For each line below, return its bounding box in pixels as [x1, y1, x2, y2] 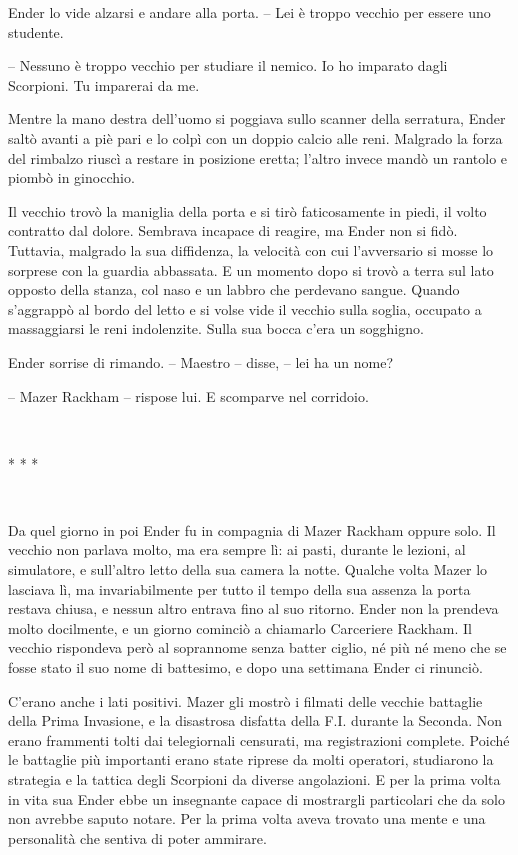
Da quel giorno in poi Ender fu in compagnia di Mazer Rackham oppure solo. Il [8, 519, 496, 540]
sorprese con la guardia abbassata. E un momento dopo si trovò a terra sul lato [8, 259, 494, 280]
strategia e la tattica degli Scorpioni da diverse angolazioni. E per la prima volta [8, 769, 501, 789]
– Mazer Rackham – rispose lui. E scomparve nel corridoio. [8, 385, 369, 406]
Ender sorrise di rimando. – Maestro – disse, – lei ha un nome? [8, 351, 393, 372]
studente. [8, 21, 64, 42]
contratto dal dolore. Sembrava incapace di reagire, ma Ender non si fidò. [8, 220, 458, 241]
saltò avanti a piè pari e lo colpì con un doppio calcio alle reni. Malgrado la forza [8, 127, 503, 148]
